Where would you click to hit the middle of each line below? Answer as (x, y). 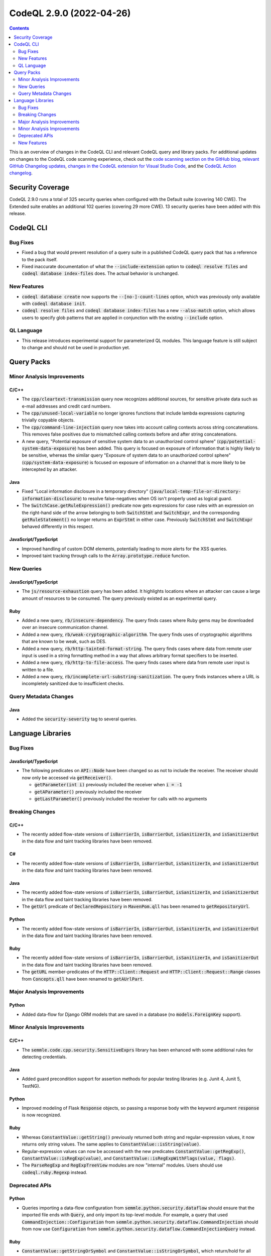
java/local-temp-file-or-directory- (196, 492)
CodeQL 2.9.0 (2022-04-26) (70, 13)
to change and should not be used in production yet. (76, 348)
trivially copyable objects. (48, 420)
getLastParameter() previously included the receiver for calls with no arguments (121, 798)
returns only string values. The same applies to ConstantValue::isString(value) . (111, 1144)
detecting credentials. (44, 1057)
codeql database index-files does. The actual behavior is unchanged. (100, 273)
